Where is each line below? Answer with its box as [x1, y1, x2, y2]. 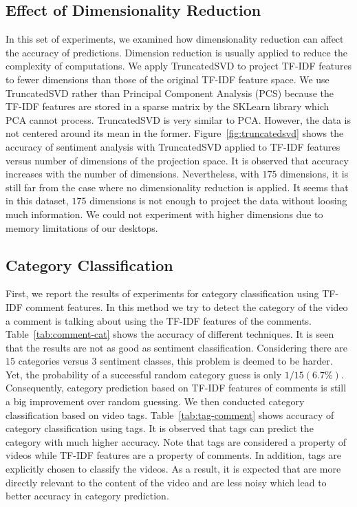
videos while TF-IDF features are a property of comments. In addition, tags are [6, 448, 341, 462]
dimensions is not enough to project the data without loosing [89, 193, 347, 208]
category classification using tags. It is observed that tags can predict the [6, 421, 314, 435]
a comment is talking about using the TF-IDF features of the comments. [6, 313, 312, 327]
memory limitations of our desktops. [6, 220, 158, 235]
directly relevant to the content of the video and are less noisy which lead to [6, 475, 327, 489]
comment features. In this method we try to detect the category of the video [25, 299, 348, 314]
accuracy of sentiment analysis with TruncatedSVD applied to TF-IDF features [6, 139, 340, 153]
